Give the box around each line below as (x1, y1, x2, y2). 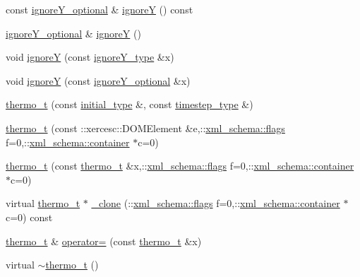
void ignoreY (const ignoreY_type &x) (6, 49, 174, 64)
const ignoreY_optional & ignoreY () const (6, 2, 193, 16)
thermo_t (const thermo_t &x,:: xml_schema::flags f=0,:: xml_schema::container (6, 158, 354, 173)
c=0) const (6, 209, 53, 224)
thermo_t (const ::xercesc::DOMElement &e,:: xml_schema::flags (6, 120, 285, 135)
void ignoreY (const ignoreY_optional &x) (6, 73, 191, 88)
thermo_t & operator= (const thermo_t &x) (6, 233, 202, 248)
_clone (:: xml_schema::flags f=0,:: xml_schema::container (91, 196, 340, 211)
